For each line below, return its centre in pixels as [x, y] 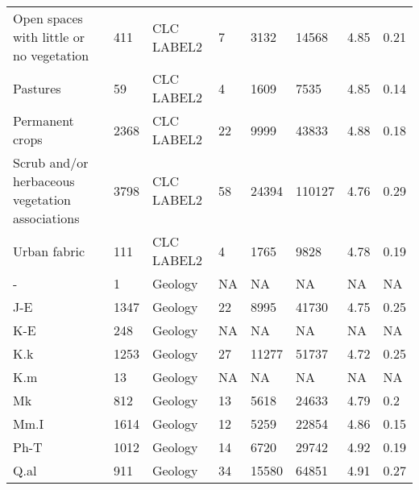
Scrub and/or [51, 162]
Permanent [44, 120]
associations [46, 218]
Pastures [37, 88]
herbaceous [44, 181]
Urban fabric [49, 251]
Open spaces [48, 18]
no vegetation [51, 55]
